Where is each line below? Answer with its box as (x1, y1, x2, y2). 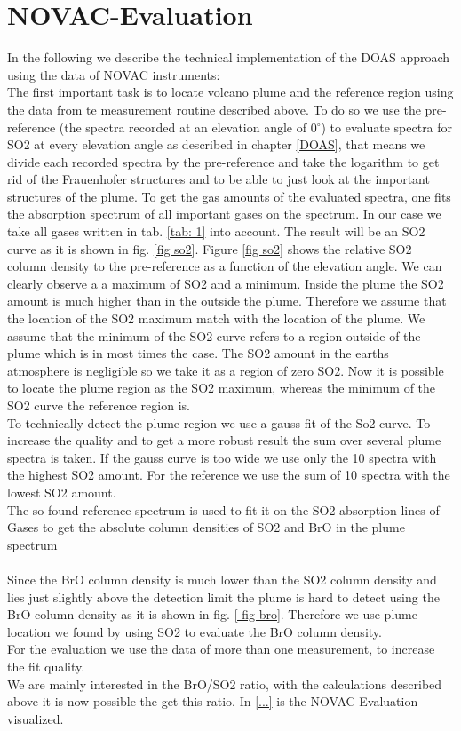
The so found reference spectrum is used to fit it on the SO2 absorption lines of (7, 500, 440, 519)
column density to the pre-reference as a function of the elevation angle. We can (7, 257, 442, 275)
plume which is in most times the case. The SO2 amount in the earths (7, 344, 389, 362)
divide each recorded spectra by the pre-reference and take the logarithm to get (7, 152, 440, 171)
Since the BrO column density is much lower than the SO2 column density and (7, 569, 437, 588)
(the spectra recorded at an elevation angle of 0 (59, 117, 317, 136)
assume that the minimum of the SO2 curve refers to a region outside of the (7, 326, 421, 345)
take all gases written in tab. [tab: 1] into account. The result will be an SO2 (7, 222, 425, 241)
